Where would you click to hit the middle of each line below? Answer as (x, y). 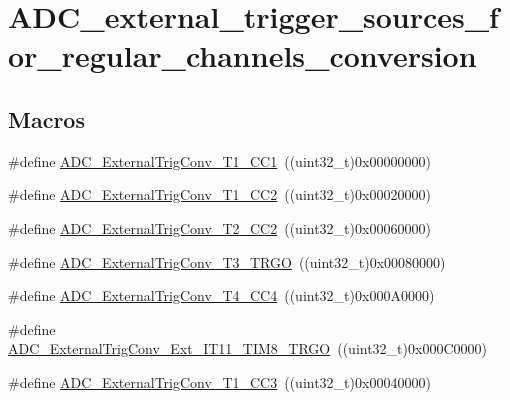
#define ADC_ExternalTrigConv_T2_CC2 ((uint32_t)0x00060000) (219, 227)
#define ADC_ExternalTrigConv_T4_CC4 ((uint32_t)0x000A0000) (221, 295)
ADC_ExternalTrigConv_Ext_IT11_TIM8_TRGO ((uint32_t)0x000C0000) (247, 348)
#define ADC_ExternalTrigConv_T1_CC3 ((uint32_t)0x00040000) (219, 381)
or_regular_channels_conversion (242, 55)
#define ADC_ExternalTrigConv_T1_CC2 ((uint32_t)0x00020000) (219, 194)
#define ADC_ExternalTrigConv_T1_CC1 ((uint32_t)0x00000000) (219, 160)
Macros (46, 118)
